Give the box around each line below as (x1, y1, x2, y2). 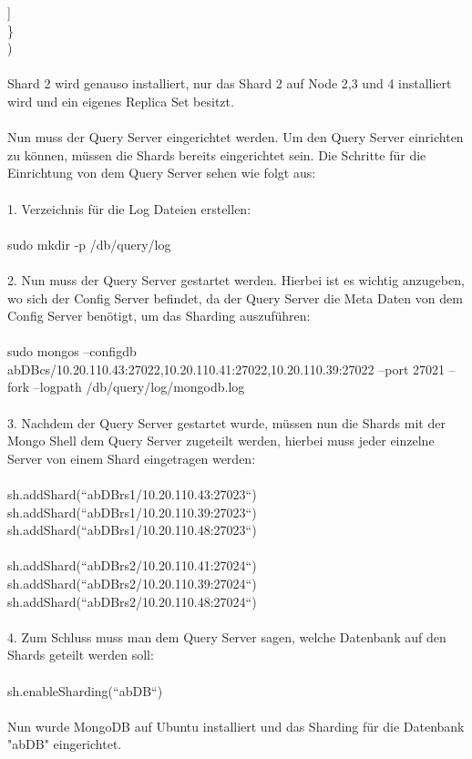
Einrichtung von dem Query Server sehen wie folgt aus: (7, 163, 316, 182)
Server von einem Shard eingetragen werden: (7, 448, 256, 467)
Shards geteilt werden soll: (7, 645, 154, 664)
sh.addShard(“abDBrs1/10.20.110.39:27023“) (7, 502, 257, 521)
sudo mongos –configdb (7, 342, 137, 361)
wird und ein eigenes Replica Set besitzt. (7, 91, 234, 110)
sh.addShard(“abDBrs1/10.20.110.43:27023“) (7, 485, 257, 504)
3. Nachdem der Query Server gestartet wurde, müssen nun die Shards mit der (7, 413, 446, 432)
